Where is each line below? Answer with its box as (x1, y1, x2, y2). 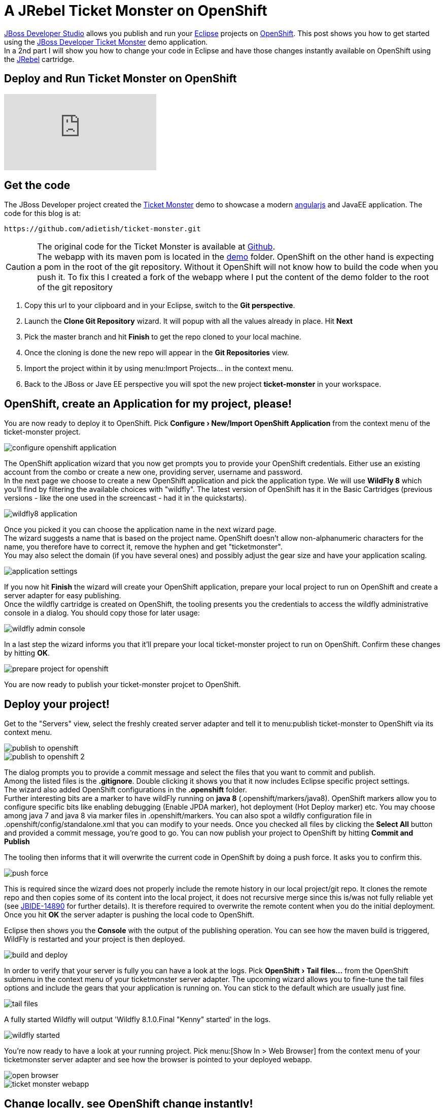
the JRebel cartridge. (4, 54, 75, 64)
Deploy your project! (4, 697, 110, 711)
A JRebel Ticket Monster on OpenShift (4, 2, 267, 19)
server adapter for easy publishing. (4, 591, 121, 600)
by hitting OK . (4, 649, 50, 658)
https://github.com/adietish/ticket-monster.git (4, 225, 201, 233)
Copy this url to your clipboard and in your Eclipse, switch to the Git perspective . (24, 301, 295, 310)
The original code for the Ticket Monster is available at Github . (37, 241, 276, 252)
